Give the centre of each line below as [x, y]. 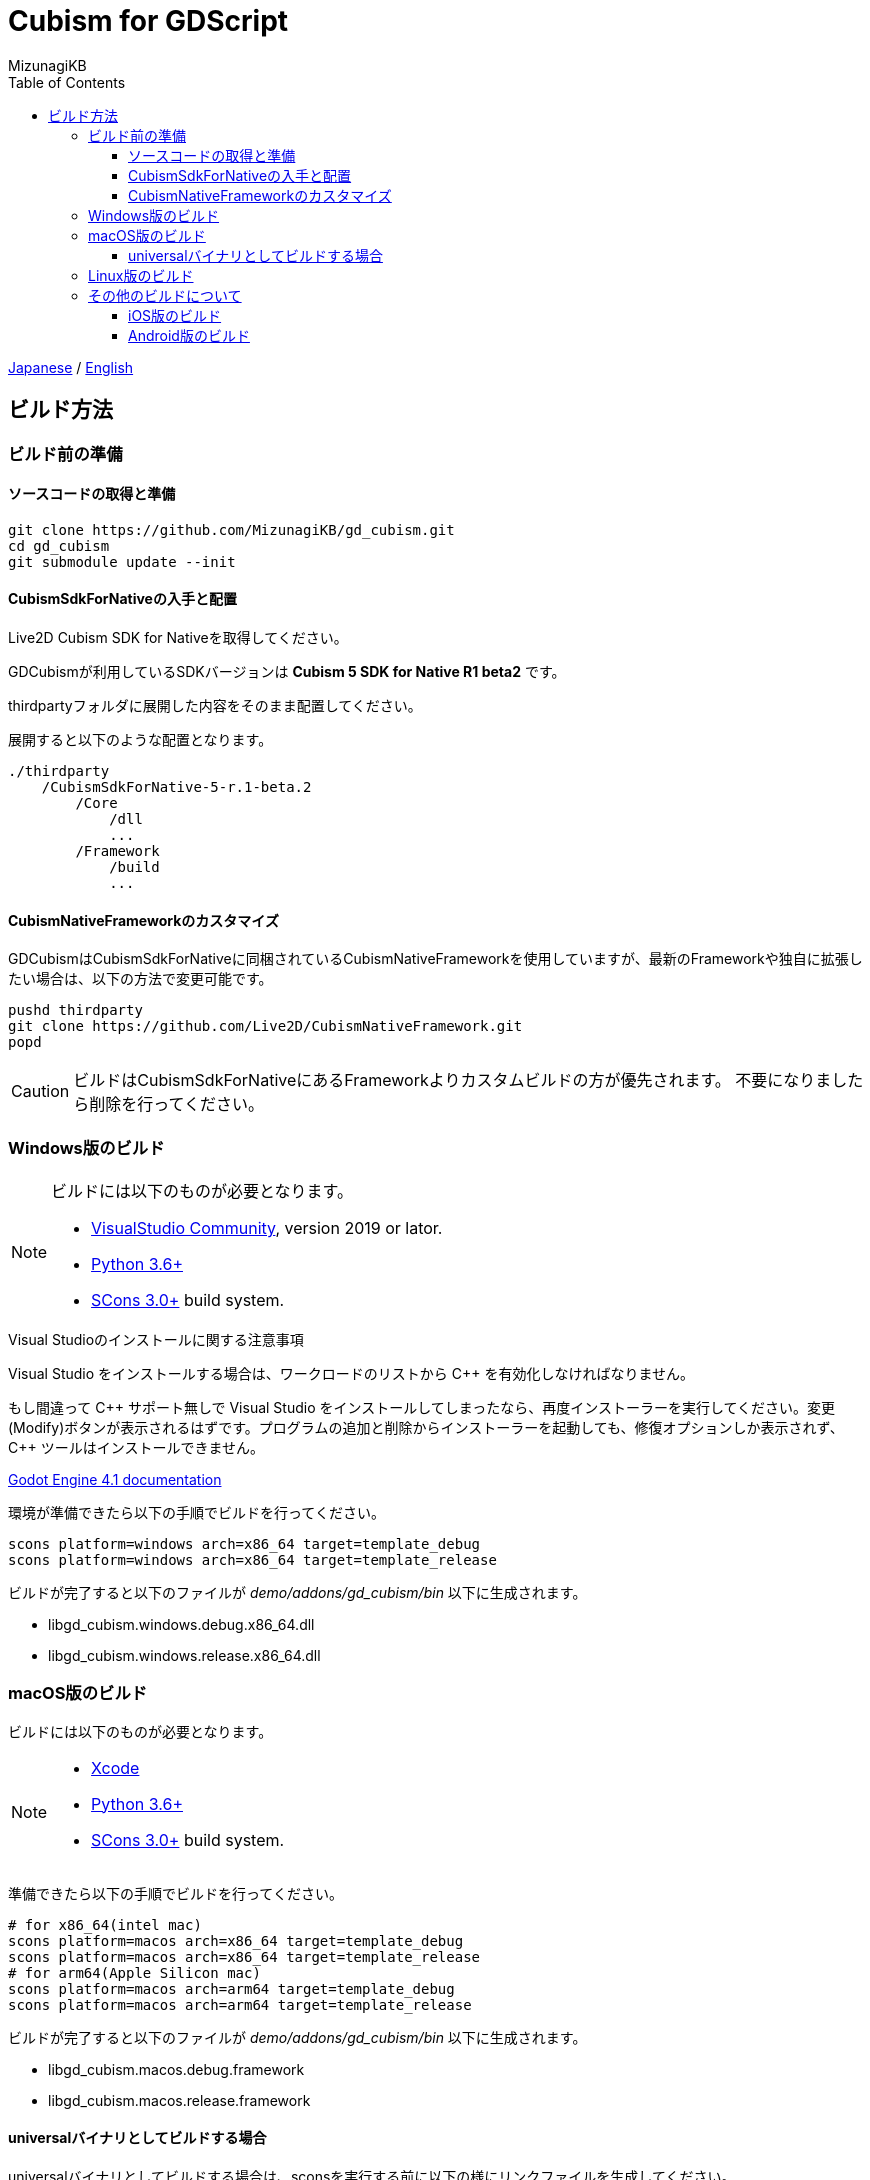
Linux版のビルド [141, 275]
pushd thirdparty [75, 1010]
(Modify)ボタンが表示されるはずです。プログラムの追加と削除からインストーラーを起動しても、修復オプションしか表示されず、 [426, 1427]
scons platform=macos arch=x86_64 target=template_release [244, 1956]
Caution [40, 1091]
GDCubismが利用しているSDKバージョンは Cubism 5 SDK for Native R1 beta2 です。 [287, 672]
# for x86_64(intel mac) [105, 1924]
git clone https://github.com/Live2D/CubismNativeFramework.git [265, 1026]
